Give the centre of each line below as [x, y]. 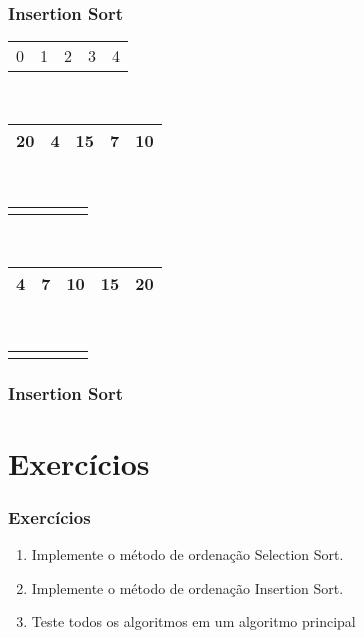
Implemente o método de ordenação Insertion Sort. [187, 587]
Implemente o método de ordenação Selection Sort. [187, 554]
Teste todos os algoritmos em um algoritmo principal [193, 621]
